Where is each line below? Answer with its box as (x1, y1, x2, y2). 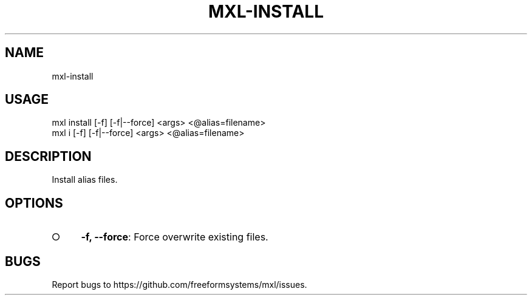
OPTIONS (5, 195, 63, 211)
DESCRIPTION (5, 148, 92, 164)
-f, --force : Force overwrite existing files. (81, 231, 268, 244)
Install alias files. (52, 174, 118, 185)
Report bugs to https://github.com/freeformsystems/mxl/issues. (52, 279, 307, 290)
